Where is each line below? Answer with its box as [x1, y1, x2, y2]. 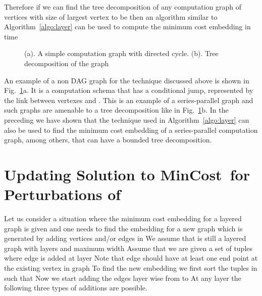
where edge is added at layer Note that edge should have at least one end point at [4, 253, 258, 263]
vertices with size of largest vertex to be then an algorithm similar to [4, 11, 218, 22]
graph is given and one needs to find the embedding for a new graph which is [4, 223, 243, 233]
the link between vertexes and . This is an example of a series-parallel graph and [4, 94, 253, 105]
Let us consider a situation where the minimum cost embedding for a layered [4, 213, 242, 224]
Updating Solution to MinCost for [4, 164, 250, 184]
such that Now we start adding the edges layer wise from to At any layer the [4, 272, 241, 283]
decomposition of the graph [24, 58, 109, 68]
